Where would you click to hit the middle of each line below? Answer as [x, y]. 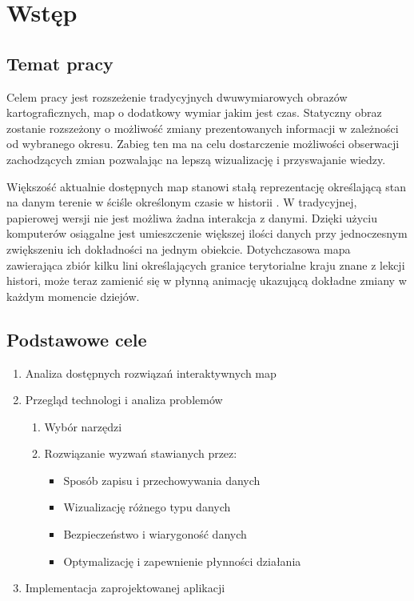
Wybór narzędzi [83, 426]
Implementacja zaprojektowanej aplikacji [125, 588]
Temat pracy [60, 63]
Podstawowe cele [77, 339]
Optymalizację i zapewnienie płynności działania [182, 561]
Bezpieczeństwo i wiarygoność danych [155, 534]
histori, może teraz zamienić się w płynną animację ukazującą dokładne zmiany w [207, 280]
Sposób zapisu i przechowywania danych [162, 480]
